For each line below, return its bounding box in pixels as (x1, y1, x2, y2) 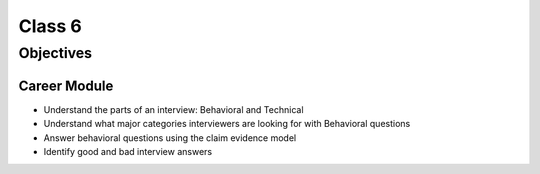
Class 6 (18, 15, 82, 37)
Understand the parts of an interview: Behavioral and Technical (43, 103, 304, 115)
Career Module (18, 77, 114, 94)
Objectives (18, 44, 93, 62)
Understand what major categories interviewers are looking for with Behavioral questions (43, 118, 411, 130)
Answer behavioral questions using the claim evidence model (43, 131, 297, 144)
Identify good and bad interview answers (43, 145, 213, 157)
